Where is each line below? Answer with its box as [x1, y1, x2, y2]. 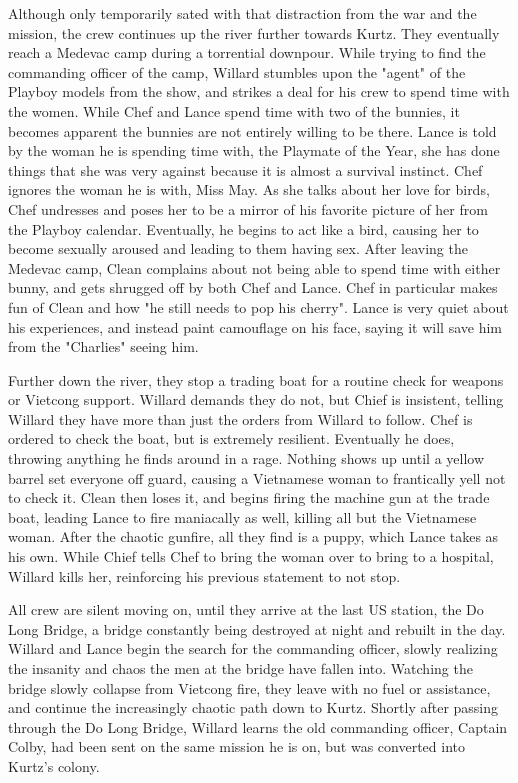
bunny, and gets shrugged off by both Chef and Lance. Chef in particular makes [8, 277, 498, 298]
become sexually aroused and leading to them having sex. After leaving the [8, 238, 468, 259]
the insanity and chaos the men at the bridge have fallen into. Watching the [8, 658, 473, 678]
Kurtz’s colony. [8, 755, 100, 776]
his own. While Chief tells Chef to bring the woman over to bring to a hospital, [8, 546, 494, 567]
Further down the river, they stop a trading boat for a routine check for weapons [8, 369, 504, 390]
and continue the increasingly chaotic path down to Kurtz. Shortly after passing [8, 697, 499, 718]
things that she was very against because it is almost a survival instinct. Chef [8, 159, 483, 180]
